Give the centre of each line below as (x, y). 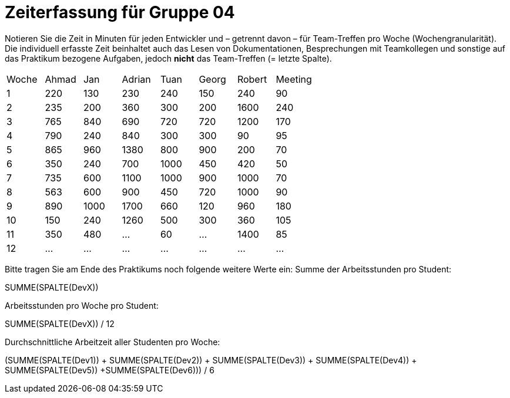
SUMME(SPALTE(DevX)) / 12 (60, 323)
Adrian (136, 79)
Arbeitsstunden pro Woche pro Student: (82, 305)
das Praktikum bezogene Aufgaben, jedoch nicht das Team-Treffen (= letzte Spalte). (168, 58)
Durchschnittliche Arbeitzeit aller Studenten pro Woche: (113, 342)
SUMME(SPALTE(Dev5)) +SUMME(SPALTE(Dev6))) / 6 (110, 370)
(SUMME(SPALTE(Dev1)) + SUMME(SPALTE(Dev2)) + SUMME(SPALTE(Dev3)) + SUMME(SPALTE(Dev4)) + (211, 360)
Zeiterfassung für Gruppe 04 (120, 12)
